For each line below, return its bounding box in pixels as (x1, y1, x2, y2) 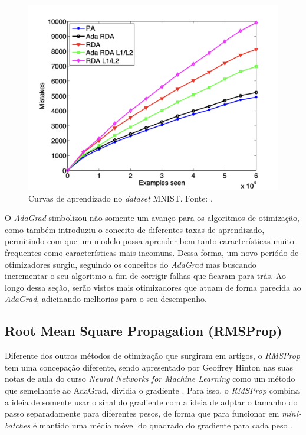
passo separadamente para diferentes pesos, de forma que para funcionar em (5, 407, 279, 420)
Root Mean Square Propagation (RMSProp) (5, 322, 282, 340)
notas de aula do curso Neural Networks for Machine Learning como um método (5, 372, 295, 385)
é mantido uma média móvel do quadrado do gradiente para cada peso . (32, 418, 292, 431)
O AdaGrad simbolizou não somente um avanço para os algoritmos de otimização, (5, 212, 300, 224)
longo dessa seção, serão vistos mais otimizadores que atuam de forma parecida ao (5, 281, 301, 293)
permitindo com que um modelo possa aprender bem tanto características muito (5, 235, 294, 247)
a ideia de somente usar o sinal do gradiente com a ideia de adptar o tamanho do (5, 395, 298, 408)
